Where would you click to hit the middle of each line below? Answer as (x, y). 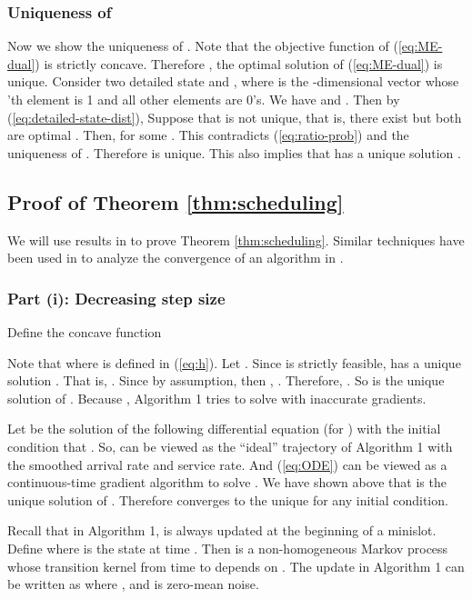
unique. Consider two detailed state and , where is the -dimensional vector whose (233, 81)
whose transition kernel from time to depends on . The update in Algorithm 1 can (236, 566)
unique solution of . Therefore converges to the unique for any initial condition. (228, 499)
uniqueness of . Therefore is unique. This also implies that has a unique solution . (234, 152)
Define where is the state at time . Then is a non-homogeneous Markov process (228, 548)
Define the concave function (85, 331)
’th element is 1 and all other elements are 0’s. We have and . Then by (204, 99)
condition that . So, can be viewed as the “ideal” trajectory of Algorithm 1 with (230, 446)
